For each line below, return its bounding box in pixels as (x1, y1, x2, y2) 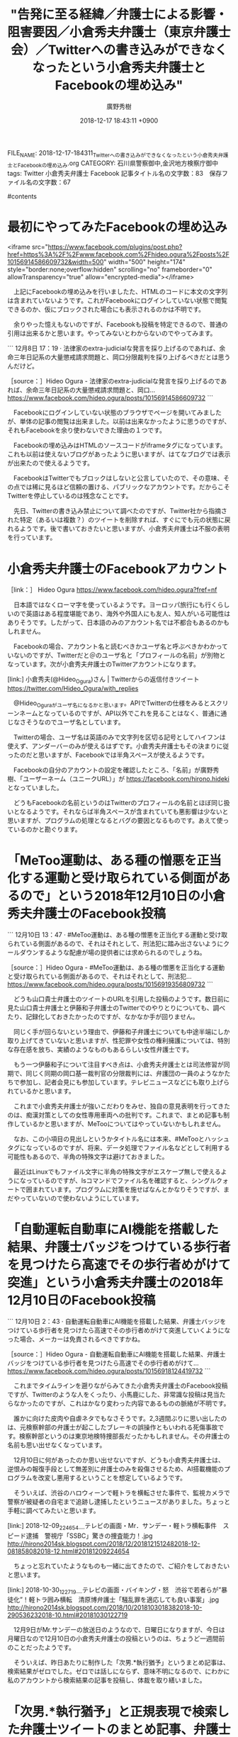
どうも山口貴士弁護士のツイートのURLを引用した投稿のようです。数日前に (13, 994, 230, 1003)
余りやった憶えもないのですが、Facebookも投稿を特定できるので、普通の (13, 320, 228, 329)
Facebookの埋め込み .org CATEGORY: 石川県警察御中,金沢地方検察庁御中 (17, 159, 219, 169)
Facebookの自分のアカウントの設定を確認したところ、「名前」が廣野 (13, 766, 213, 774)
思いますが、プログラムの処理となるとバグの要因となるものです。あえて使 (7, 816, 223, 824)
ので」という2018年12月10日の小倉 (20, 888, 225, 904)
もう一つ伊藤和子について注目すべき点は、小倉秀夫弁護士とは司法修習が (13, 1060, 225, 1069)
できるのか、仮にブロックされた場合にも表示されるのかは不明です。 (7, 305, 205, 314)
